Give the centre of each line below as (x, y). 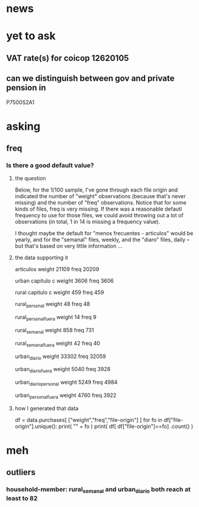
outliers (21, 473)
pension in (26, 88)
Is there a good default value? (50, 165)
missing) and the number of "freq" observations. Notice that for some (100, 203)
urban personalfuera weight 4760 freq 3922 (65, 396)
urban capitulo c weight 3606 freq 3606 (64, 281)
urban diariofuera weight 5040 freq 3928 (62, 370)
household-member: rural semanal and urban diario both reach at (99, 490)
